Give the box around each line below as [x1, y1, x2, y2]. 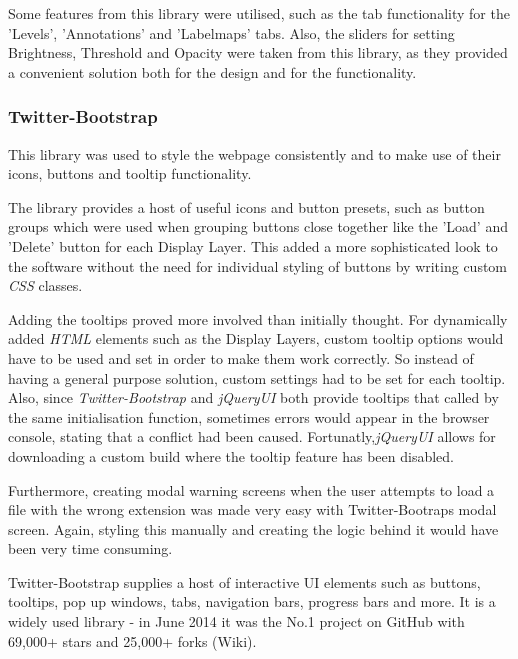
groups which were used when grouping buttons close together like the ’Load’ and [8, 216, 508, 237]
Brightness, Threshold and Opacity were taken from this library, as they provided [8, 42, 508, 63]
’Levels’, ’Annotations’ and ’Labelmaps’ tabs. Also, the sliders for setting [8, 22, 455, 43]
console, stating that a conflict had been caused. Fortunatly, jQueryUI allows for [8, 426, 496, 447]
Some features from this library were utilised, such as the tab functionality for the [8, 3, 510, 23]
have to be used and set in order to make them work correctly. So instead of [8, 347, 474, 368]
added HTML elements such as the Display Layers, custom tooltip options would [8, 328, 504, 349]
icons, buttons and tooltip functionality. [8, 163, 252, 184]
